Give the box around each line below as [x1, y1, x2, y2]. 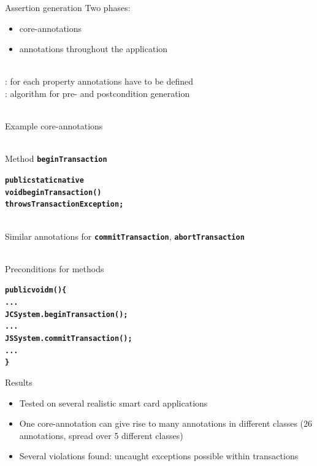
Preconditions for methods [5, 262, 104, 275]
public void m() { [5, 286, 67, 295]
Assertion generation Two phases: [5, 1, 131, 13]
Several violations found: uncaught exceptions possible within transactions [19, 449, 299, 462]
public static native [5, 176, 84, 185]
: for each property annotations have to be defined [5, 75, 194, 88]
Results [5, 376, 32, 388]
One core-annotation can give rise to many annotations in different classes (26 [19, 417, 313, 430]
